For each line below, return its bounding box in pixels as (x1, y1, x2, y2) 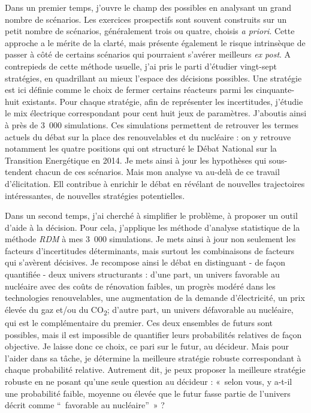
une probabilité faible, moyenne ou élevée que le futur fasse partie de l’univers (5, 387, 291, 399)
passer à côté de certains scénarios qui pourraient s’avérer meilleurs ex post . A (5, 48, 291, 61)
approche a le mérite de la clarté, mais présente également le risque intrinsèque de (5, 36, 306, 49)
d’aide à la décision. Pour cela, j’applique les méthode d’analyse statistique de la (5, 221, 300, 233)
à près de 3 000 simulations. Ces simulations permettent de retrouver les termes (5, 118, 298, 131)
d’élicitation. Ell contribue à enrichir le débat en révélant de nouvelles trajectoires (5, 177, 305, 189)
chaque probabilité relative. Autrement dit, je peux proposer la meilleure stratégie (5, 363, 306, 376)
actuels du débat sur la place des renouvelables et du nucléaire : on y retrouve (5, 130, 291, 143)
